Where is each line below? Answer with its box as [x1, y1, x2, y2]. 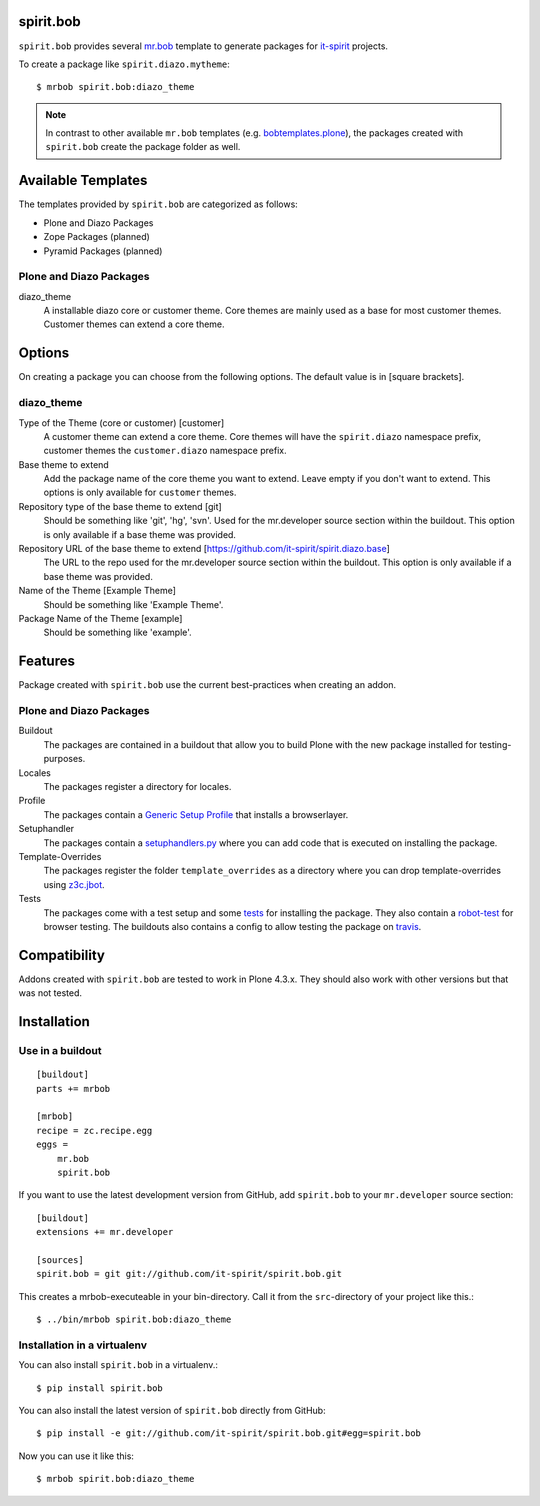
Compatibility [18, 946, 105, 964]
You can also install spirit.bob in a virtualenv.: [18, 1359, 219, 1371]
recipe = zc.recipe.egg [36, 1125, 153, 1136]
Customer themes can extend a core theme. [43, 318, 225, 330]
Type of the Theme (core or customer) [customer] [18, 416, 225, 429]
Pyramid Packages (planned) [43, 245, 163, 257]
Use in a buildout [18, 1043, 102, 1057]
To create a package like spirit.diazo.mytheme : [18, 58, 230, 70]
